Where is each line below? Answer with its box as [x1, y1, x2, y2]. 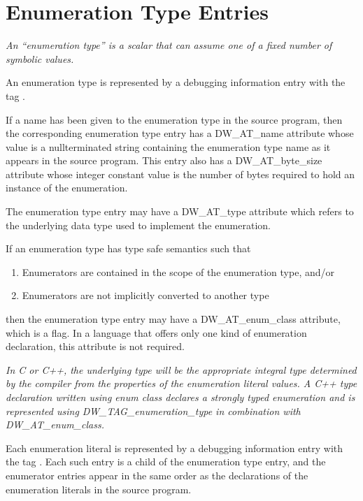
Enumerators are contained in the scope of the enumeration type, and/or [22, 264, 335, 279]
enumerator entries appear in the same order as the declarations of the [6, 467, 308, 482]
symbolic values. [6, 51, 74, 66]
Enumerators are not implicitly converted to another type [22, 288, 269, 303]
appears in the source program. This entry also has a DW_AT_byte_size [6, 153, 322, 168]
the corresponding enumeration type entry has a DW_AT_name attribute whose [6, 126, 354, 140]
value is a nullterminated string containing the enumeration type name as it [6, 139, 331, 154]
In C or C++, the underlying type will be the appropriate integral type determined [6, 362, 357, 377]
